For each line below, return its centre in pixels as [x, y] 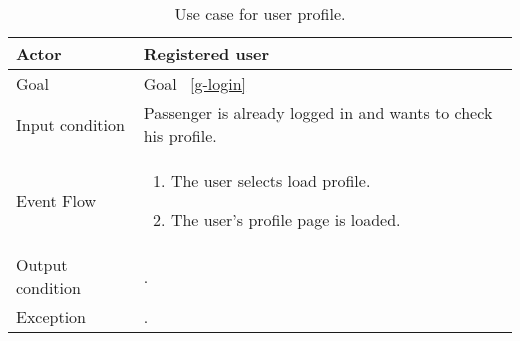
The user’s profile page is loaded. [285, 219]
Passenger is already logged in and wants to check [318, 112]
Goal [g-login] [195, 83]
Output [42, 264]
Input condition [70, 124]
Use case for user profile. [260, 13]
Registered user [206, 53]
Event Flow [56, 200]
